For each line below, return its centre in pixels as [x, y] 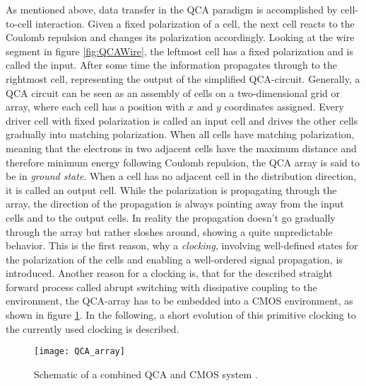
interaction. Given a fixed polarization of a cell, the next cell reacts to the [195, 23]
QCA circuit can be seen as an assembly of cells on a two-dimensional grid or [173, 92]
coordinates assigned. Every [284, 107]
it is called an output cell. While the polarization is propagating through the [171, 189]
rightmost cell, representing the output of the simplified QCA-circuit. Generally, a [183, 78]
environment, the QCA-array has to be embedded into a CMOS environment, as [179, 301]
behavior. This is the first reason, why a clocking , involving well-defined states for [182, 245]
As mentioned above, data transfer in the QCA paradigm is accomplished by [172, 9]
